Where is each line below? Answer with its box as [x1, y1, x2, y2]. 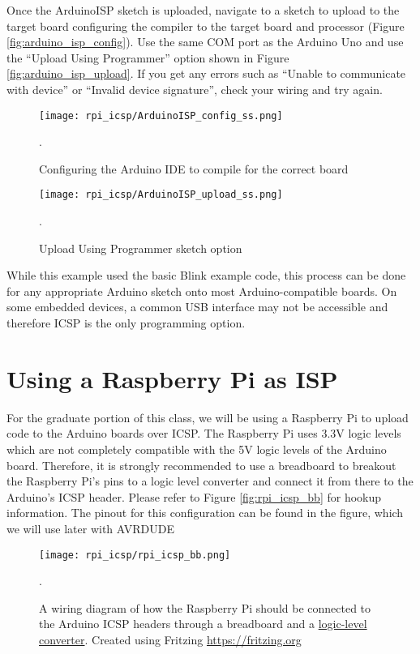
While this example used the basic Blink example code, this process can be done [6, 267, 406, 284]
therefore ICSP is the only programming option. [6, 314, 246, 331]
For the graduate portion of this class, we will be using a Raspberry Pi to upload [6, 408, 409, 425]
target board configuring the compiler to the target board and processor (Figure [6, 17, 405, 34]
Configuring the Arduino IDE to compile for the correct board [39, 160, 349, 177]
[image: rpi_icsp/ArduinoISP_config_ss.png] [39, 109, 283, 122]
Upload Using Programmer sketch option [39, 239, 242, 256]
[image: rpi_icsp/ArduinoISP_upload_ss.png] [39, 189, 283, 201]
